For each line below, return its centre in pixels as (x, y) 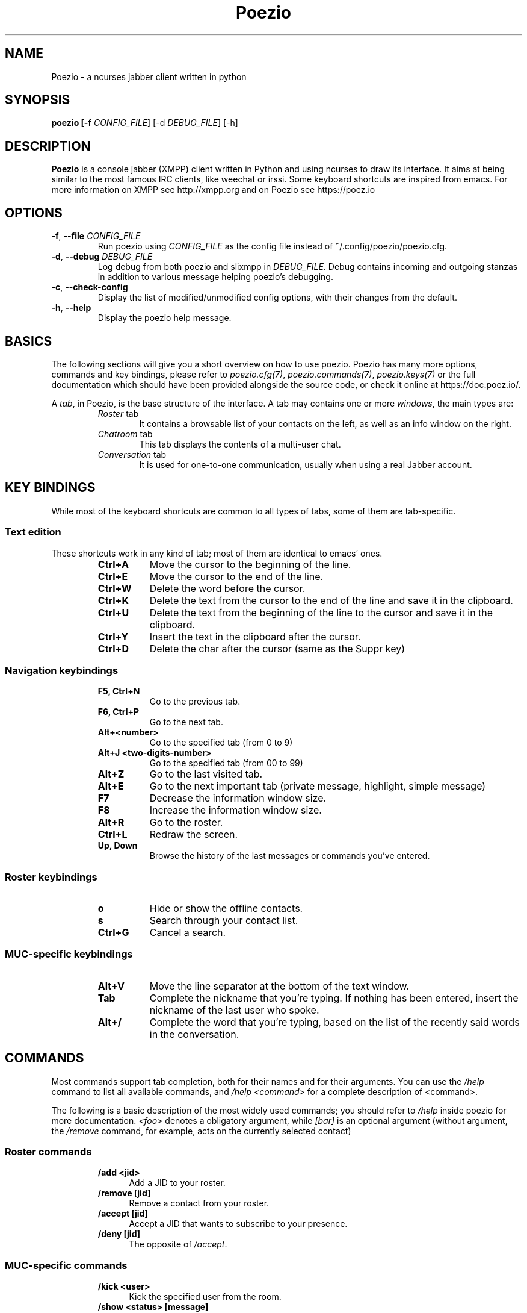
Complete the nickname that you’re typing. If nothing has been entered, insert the (334, 998)
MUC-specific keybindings (69, 954)
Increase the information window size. (236, 810)
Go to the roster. (186, 822)
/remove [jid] (124, 1193)
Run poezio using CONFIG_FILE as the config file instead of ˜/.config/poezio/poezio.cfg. (273, 246)
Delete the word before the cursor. (227, 588)
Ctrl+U (113, 612)
